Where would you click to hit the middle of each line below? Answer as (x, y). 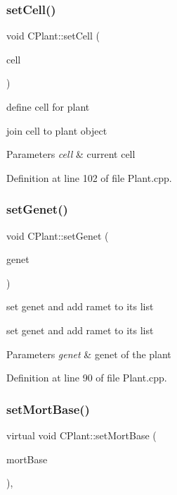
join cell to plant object (57, 130)
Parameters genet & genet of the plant (89, 354)
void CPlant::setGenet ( (58, 235)
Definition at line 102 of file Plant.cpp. (89, 177)
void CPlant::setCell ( (53, 36)
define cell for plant (48, 106)
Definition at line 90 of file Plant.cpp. (87, 378)
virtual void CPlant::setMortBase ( (81, 435)
